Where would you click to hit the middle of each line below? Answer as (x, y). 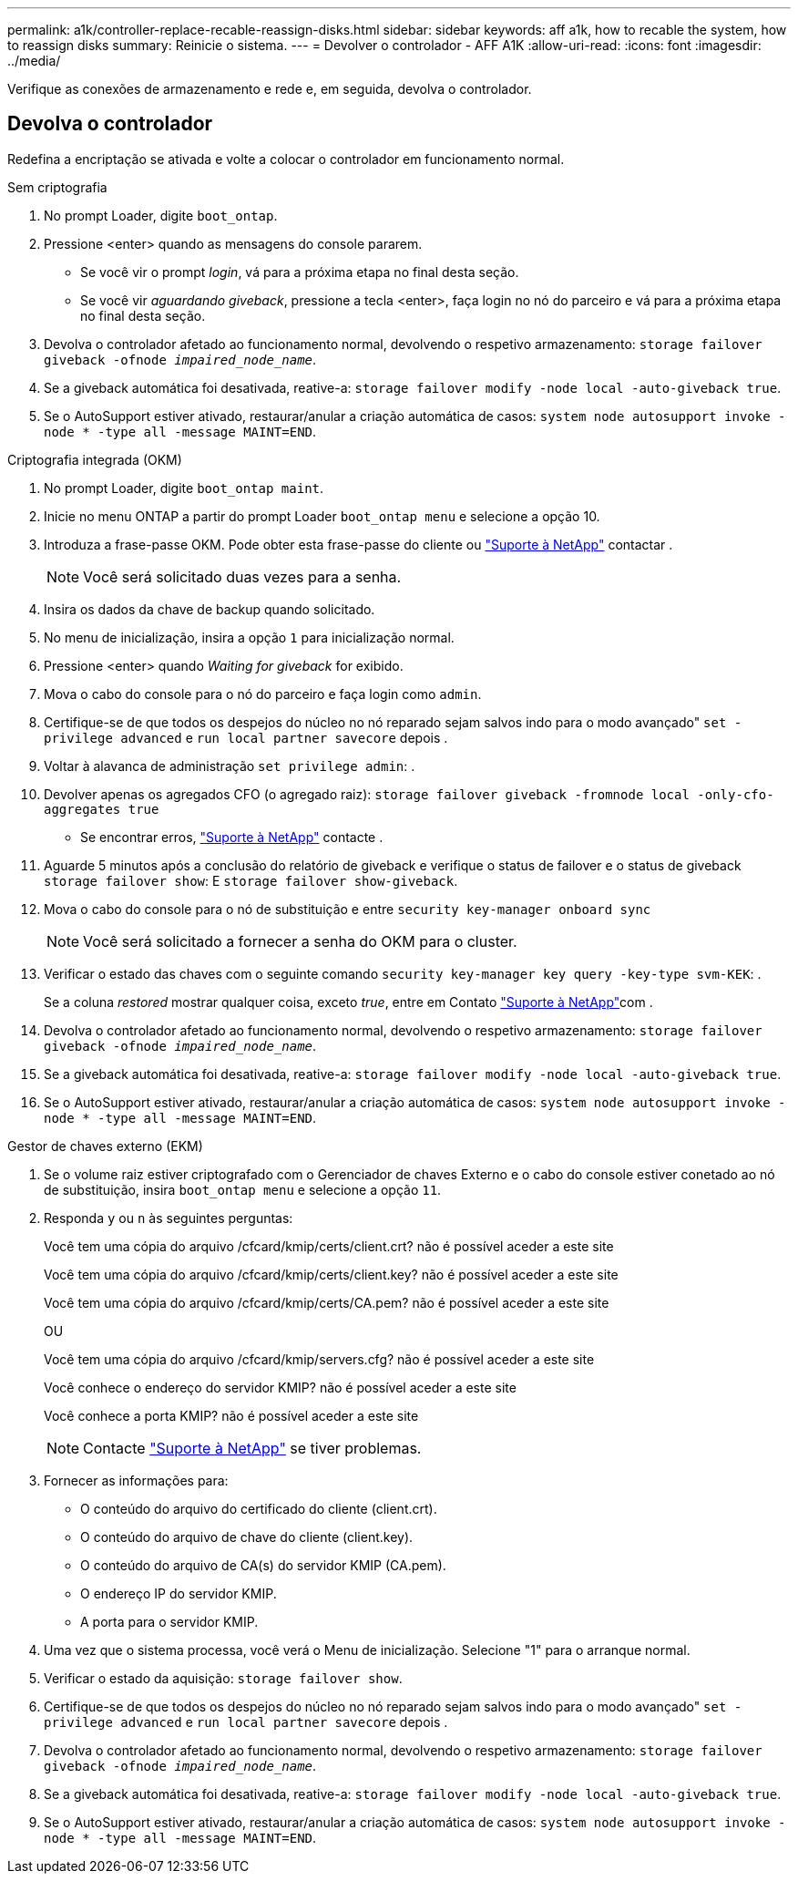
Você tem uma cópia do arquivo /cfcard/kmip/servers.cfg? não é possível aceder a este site (319, 1359)
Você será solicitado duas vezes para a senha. (242, 576)
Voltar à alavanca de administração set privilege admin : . (230, 766)
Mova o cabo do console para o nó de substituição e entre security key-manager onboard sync (348, 909)
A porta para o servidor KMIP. (169, 1621)
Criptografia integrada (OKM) (95, 459)
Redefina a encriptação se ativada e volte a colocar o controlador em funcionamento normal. (286, 159)
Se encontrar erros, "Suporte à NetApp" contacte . (232, 837)
